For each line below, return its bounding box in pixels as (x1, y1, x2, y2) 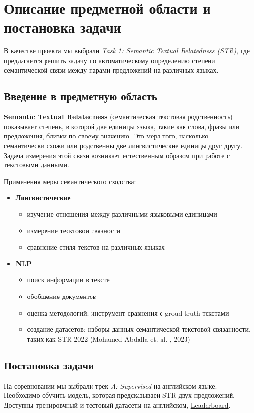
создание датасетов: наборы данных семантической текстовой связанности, (27, 324, 251, 334)
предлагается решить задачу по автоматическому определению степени (4, 55, 215, 65)
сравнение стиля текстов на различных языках (27, 242, 165, 252)
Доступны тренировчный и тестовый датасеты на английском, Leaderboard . (4, 399, 231, 410)
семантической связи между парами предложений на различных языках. (4, 65, 219, 75)
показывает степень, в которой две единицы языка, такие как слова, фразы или (4, 121, 240, 131)
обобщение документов (27, 291, 96, 301)
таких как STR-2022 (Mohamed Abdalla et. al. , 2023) (27, 333, 190, 344)
